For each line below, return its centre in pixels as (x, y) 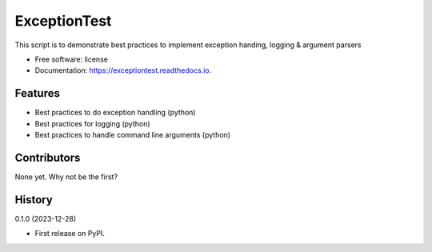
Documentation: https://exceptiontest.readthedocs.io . (123, 70)
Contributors (48, 157)
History (34, 200)
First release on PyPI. (70, 234)
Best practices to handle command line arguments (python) (133, 135)
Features (37, 93)
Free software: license (71, 59)
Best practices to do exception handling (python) (115, 113)
